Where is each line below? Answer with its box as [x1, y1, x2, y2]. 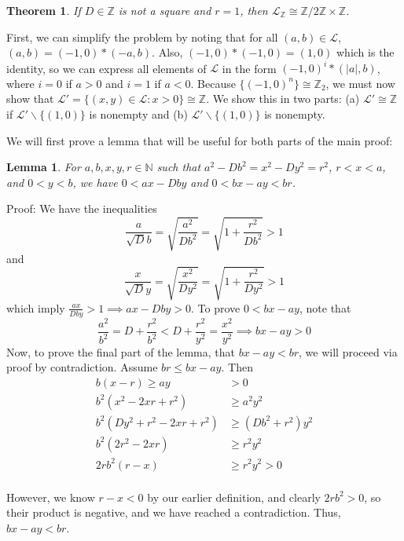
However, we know [6, 488, 95, 505]
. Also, [152, 44, 183, 60]
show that [6, 90, 54, 107]
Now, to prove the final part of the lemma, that [6, 343, 235, 360]
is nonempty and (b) [89, 106, 188, 122]
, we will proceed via [299, 343, 398, 360]
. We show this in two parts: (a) [206, 90, 360, 107]
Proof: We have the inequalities [6, 200, 157, 217]
